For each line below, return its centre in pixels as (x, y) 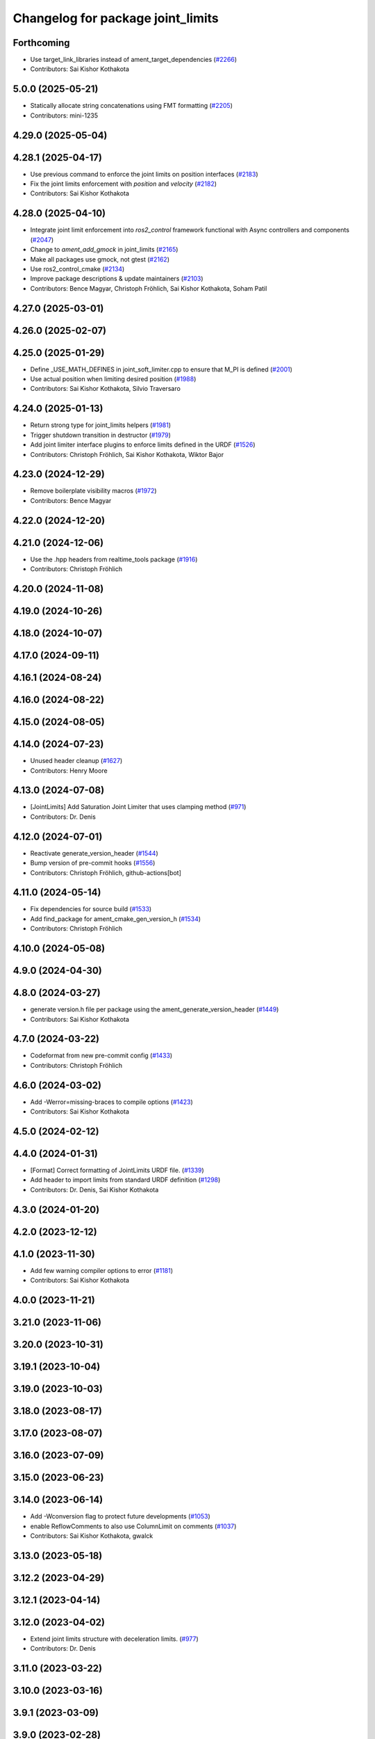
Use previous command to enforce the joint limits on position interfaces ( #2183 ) (144, 174)
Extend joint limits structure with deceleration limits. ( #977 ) (115, 1639)
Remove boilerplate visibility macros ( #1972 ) (93, 491)
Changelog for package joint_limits (116, 18)
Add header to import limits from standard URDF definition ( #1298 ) (125, 1180)
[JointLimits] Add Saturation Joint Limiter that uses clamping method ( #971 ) (138, 807)
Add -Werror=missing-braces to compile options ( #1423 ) (112, 1102)
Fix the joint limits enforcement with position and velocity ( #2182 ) (124, 184)
